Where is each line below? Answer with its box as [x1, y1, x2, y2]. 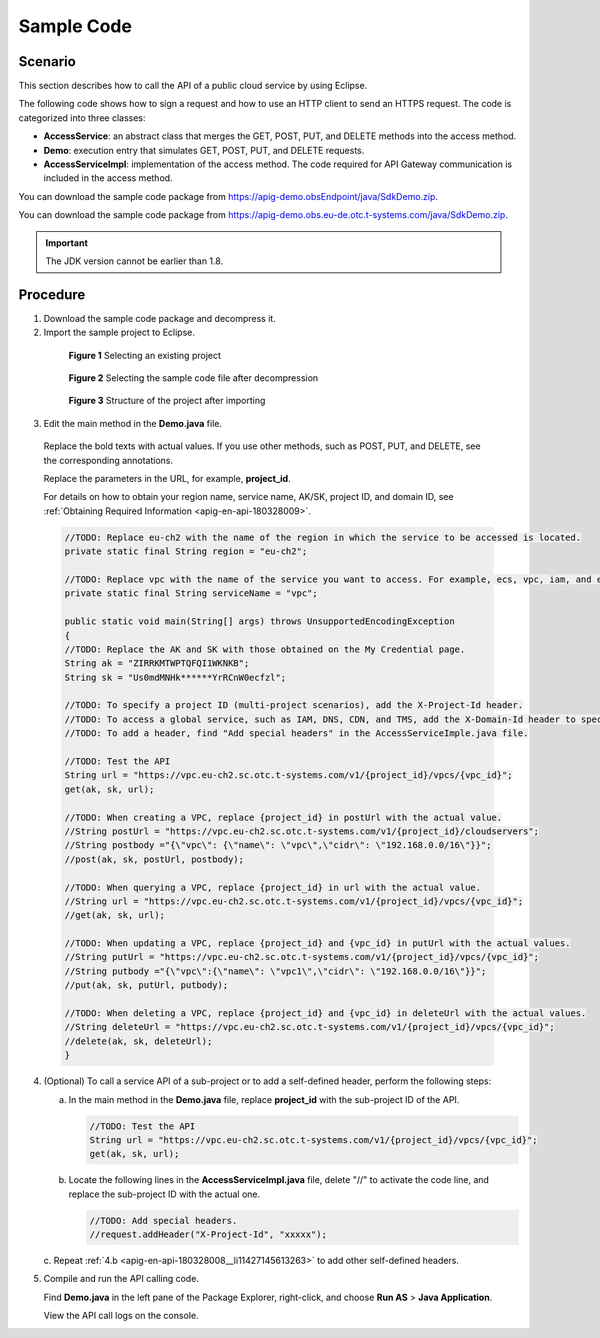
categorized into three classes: [18, 111, 146, 124]
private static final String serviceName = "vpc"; [64, 588, 319, 599]
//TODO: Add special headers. [89, 1215, 238, 1226]
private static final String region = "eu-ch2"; [64, 546, 308, 557]
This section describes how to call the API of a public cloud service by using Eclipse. [18, 80, 368, 92]
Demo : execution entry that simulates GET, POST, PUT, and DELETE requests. [43, 144, 365, 156]
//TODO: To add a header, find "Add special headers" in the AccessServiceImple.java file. [64, 728, 529, 739]
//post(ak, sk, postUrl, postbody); [64, 853, 245, 865]
